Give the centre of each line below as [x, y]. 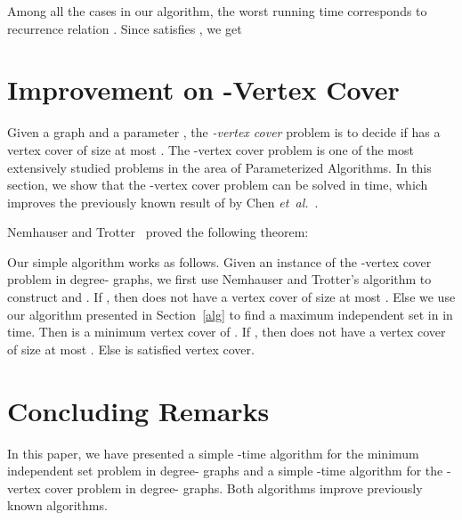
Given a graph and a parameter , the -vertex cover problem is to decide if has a [224, 132]
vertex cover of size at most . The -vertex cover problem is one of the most [211, 149]
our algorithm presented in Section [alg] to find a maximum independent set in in [230, 314]
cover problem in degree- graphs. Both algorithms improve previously [234, 487]
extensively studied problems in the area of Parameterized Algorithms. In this [219, 167]
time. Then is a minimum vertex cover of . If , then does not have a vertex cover [227, 332]
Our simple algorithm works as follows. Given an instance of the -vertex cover [219, 261]
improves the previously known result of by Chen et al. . [163, 202]
